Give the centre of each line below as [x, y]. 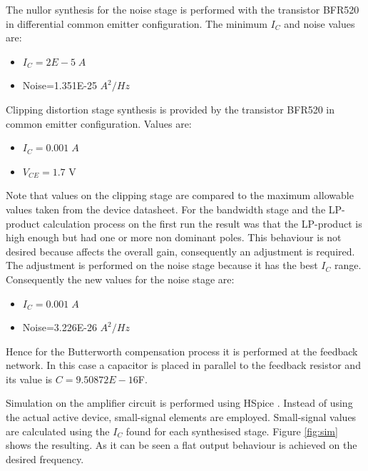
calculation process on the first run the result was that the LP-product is [203, 223]
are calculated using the [58, 431]
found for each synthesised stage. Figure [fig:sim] [232, 431]
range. [348, 265]
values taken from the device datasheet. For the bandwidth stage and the [166, 209]
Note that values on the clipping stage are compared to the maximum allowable [180, 195]
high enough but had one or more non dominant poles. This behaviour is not [174, 237]
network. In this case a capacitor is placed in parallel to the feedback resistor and [183, 365]
